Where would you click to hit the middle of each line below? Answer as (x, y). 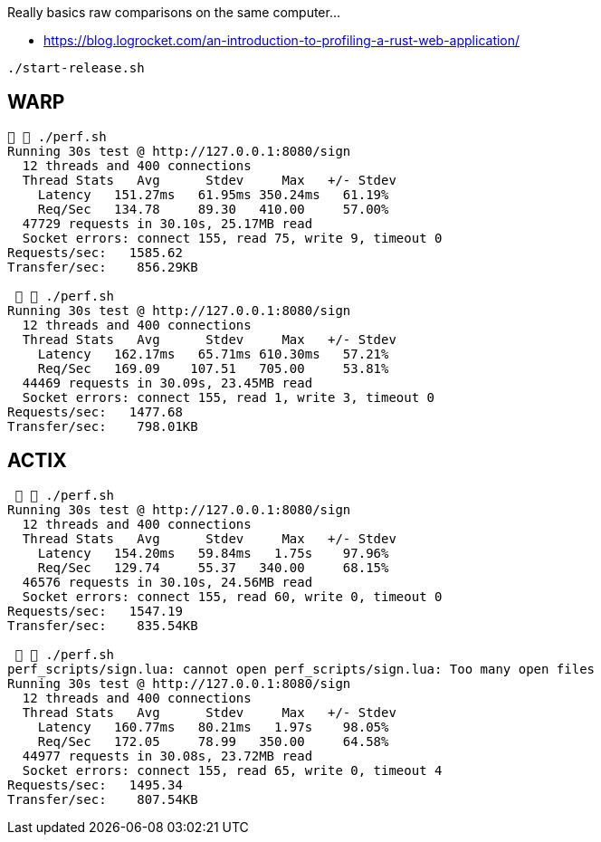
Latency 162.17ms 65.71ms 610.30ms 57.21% (213, 354)
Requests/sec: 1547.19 (95, 611)
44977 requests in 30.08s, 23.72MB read (167, 756)
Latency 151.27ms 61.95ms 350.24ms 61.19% (213, 194)
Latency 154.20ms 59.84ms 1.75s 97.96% (213, 553)
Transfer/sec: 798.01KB (103, 426)
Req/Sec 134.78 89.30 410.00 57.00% (213, 209)
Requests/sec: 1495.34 (95, 785)
